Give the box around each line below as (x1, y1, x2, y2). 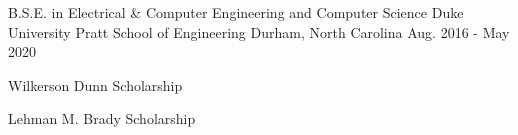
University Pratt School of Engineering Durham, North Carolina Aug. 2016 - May (8, 21, 510, 42)
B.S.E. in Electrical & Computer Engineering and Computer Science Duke (8, 2, 464, 22)
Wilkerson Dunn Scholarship (8, 74, 183, 95)
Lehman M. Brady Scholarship (8, 108, 196, 129)
